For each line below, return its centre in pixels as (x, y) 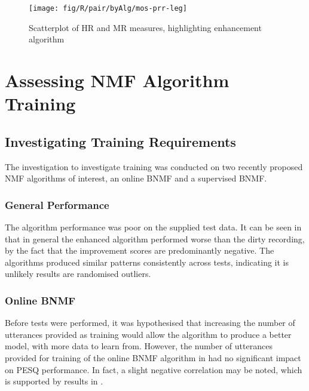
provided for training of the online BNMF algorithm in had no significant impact (153, 357)
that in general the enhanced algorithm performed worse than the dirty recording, (155, 238)
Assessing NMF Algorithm (117, 80)
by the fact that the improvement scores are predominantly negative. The (140, 250)
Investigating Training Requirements (120, 141)
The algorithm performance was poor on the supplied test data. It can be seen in (153, 227)
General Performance (57, 204)
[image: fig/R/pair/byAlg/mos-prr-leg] (108, 8)
